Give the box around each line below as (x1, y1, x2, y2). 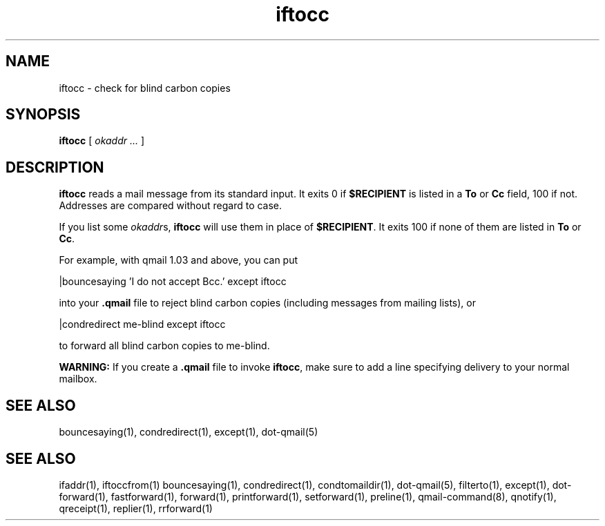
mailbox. (59, 373, 97, 385)
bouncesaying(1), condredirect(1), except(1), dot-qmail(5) (59, 426, 318, 438)
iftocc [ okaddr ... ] (59, 135, 145, 147)
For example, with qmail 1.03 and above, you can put (59, 254, 298, 266)
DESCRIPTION (6, 158, 104, 176)
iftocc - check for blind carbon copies (59, 81, 231, 94)
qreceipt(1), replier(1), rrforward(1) (59, 502, 213, 514)
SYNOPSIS (6, 106, 81, 124)
